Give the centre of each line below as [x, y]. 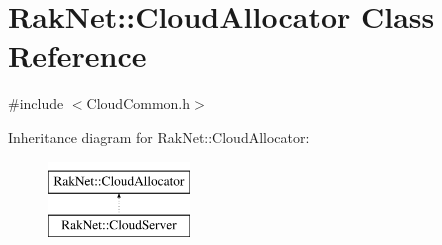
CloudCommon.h [138, 103]
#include [36, 103]
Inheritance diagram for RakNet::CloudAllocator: [159, 136]
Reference [77, 55]
